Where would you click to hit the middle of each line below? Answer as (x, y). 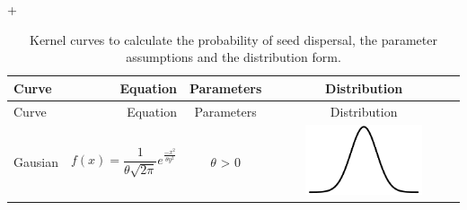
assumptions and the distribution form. (233, 57)
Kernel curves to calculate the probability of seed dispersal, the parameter (233, 39)
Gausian (36, 161)
